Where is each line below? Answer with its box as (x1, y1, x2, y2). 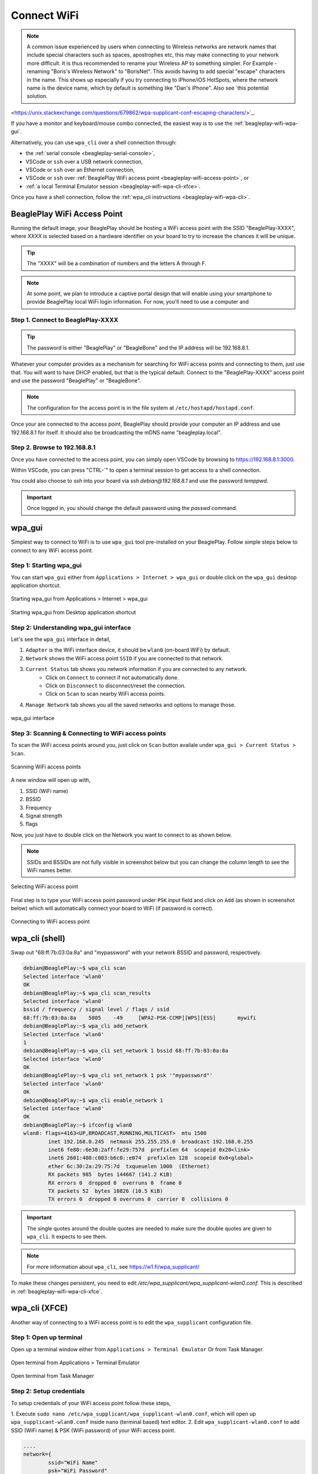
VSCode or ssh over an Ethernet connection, (25, 166, 135, 173)
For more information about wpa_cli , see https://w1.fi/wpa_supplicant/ (26, 1263, 200, 1270)
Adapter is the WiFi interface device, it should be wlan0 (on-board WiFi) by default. (25, 646, 231, 654)
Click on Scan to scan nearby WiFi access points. (45, 690, 166, 697)
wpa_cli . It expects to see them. (26, 1233, 107, 1241)
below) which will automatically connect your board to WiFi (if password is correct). (11, 905, 214, 912)
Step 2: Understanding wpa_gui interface (11, 623, 131, 631)
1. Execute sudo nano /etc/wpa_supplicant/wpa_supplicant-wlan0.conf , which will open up (11, 1410, 256, 1417)
